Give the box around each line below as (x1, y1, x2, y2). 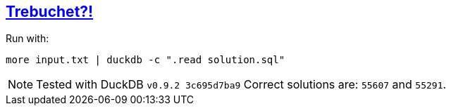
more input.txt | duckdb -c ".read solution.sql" (6, 54, 285, 66)
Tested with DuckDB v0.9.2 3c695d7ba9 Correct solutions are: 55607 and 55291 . (36, 77, 447, 92)
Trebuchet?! (6, 3, 94, 20)
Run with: (6, 32, 49, 45)
